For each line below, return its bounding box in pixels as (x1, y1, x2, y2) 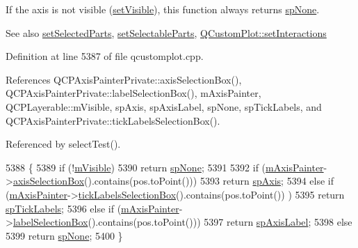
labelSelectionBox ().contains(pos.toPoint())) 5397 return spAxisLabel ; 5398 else (13, 215, 352, 229)
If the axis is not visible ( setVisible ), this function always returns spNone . (6, 2, 320, 16)
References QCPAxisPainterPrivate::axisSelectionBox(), (6, 72, 242, 86)
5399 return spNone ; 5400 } (6, 228, 123, 242)
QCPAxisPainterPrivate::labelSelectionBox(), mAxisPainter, (6, 86, 261, 100)
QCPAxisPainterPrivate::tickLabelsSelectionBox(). (6, 113, 220, 127)
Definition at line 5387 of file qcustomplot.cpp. (6, 49, 204, 63)
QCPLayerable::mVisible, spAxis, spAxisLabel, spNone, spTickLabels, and (6, 99, 322, 114)
